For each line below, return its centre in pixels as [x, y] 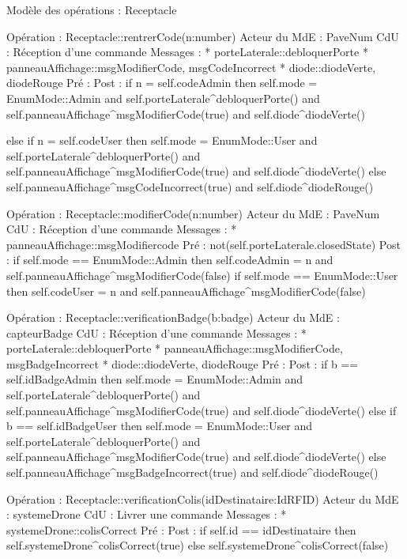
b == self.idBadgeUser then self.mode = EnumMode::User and [159, 426]
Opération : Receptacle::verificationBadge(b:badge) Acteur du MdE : [173, 317]
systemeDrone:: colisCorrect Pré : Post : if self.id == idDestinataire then [181, 529]
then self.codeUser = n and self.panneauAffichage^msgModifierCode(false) [186, 291]
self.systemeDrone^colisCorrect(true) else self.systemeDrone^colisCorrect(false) [198, 545]
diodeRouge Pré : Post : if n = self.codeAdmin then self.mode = [162, 83]
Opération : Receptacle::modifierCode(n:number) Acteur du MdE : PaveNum [193, 213]
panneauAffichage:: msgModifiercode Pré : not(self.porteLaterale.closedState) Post [203, 244]
